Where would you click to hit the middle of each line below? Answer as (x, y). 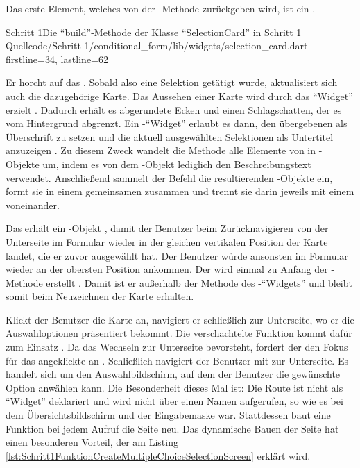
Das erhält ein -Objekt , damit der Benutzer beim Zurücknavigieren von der (167, 228)
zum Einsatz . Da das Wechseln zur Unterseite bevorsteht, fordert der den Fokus (177, 347)
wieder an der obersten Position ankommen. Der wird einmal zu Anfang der (167, 269)
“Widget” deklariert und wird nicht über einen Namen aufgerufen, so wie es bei (174, 401)
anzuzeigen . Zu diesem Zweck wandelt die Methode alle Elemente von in (161, 150)
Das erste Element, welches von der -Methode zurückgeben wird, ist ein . (161, 8)
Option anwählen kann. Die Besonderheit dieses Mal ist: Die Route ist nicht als (174, 387)
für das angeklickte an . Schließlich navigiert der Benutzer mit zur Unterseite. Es (177, 360)
